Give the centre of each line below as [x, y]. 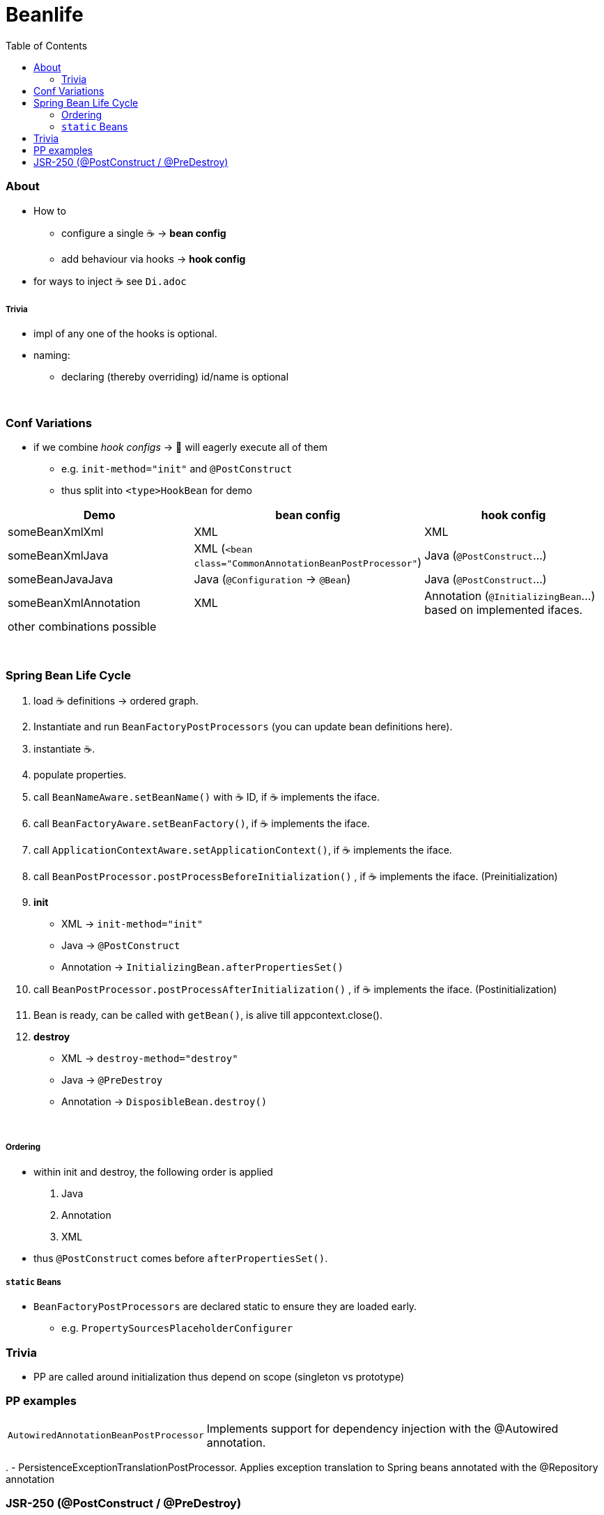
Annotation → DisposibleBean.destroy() [164, 1101]
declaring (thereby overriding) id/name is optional [175, 377]
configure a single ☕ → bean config [144, 233]
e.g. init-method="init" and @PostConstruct [177, 469]
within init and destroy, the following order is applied [153, 1171]
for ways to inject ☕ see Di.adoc [110, 281]
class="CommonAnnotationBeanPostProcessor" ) [308, 563]
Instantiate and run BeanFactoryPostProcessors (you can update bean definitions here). [243, 726]
